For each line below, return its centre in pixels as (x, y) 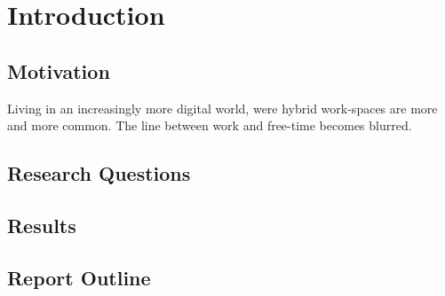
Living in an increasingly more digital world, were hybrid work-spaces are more (222, 108)
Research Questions (99, 173)
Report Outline (79, 277)
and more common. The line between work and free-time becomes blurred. (210, 125)
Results (42, 225)
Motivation (59, 70)
